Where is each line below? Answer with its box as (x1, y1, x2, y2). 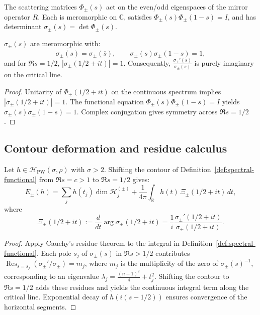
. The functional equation (65, 96, 144, 106)
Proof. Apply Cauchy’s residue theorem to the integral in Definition (4, 238, 213, 248)
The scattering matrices (4, 2, 77, 12)
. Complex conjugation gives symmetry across (76, 106, 218, 116)
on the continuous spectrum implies (111, 86, 221, 97)
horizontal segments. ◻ (4, 301, 76, 311)
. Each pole (36, 247, 71, 258)
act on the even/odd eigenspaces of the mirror (106, 2, 248, 12)
